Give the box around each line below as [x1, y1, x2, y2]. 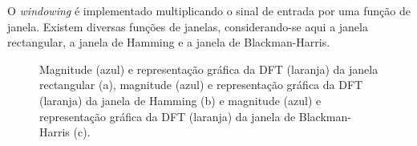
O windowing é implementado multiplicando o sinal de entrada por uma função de [7, 2, 411, 18]
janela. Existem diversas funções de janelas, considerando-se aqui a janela [7, 18, 368, 34]
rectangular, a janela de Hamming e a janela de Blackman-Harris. [7, 34, 330, 51]
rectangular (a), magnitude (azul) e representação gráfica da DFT [39, 76, 363, 93]
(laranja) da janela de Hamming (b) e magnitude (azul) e [39, 91, 322, 108]
